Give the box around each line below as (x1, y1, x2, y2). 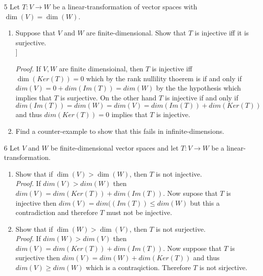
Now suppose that (167, 243, 222, 253)
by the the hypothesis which (156, 83, 241, 93)
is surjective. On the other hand (60, 92, 157, 102)
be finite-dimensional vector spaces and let (50, 142, 179, 153)
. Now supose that (163, 187, 218, 198)
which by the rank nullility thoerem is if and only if (86, 73, 242, 83)
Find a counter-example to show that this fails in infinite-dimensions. (15, 125, 225, 136)
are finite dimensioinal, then (59, 63, 143, 73)
